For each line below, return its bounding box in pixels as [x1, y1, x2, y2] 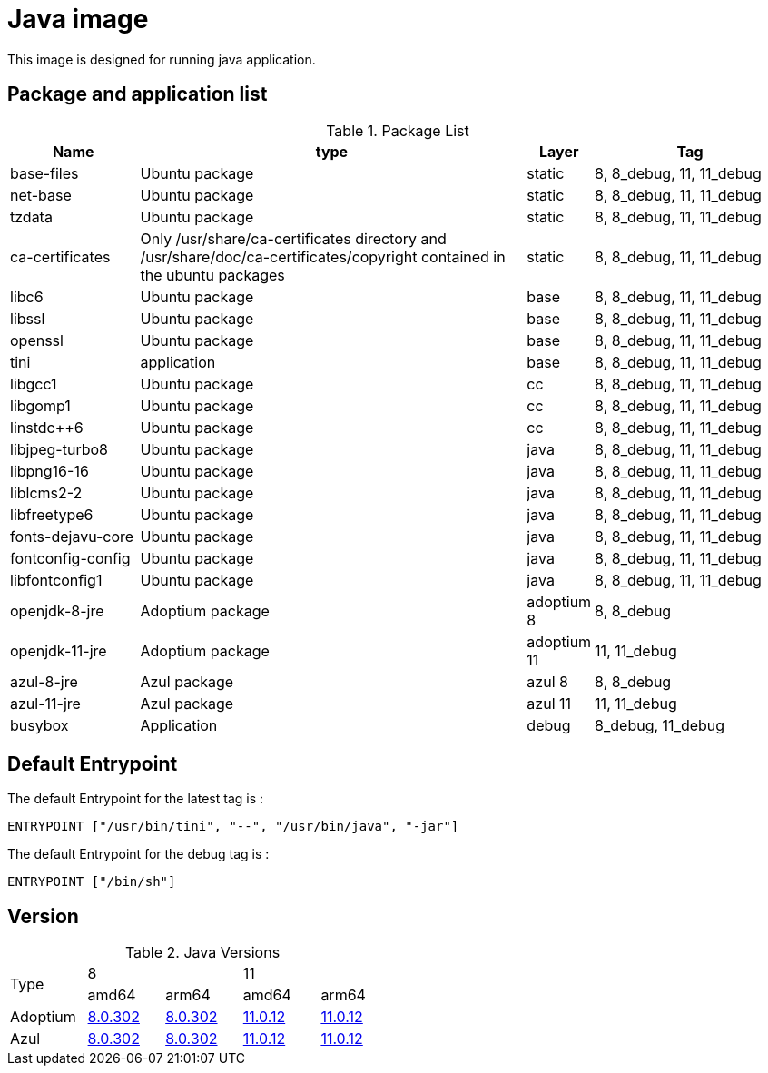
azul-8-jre [10, 672, 78, 691]
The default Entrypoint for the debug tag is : [7, 846, 270, 862]
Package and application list [7, 83, 268, 106]
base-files [10, 163, 79, 182]
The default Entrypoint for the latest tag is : [7, 791, 264, 807]
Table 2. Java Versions [124, 943, 281, 962]
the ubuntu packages [140, 265, 285, 284]
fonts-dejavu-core [10, 527, 134, 546]
